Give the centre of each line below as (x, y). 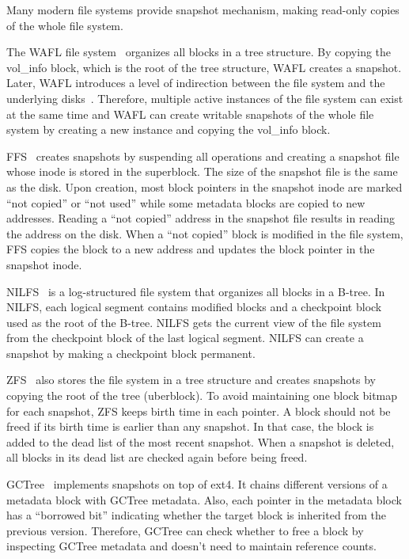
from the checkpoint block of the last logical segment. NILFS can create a (185, 338)
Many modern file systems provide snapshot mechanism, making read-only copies (203, 10)
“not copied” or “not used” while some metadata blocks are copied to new (186, 202)
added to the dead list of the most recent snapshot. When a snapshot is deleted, (201, 441)
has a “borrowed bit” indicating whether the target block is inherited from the (196, 515)
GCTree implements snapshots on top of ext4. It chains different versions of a (197, 484)
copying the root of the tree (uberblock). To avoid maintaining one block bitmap (202, 395)
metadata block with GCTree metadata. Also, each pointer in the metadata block (204, 499)
